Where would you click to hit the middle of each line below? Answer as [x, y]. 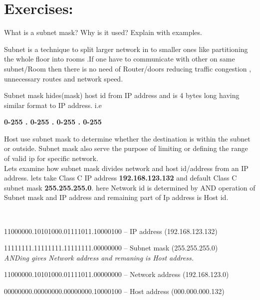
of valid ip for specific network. [51, 158]
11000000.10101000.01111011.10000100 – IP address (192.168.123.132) [111, 231]
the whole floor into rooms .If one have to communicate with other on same [120, 59]
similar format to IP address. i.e [53, 105]
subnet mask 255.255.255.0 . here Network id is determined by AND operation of [130, 187]
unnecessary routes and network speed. [64, 78]
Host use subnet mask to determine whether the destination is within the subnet [127, 138]
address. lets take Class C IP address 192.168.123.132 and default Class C [121, 178]
